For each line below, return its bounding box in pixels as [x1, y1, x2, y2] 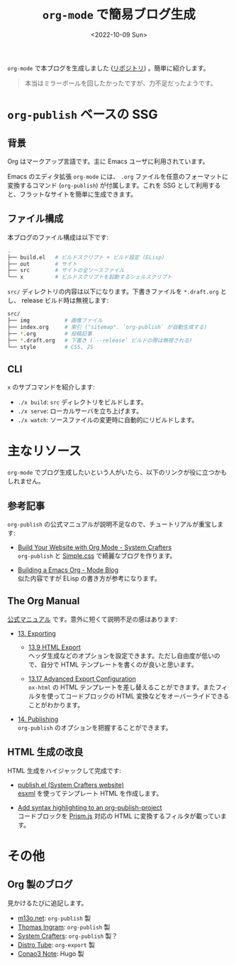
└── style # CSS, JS [7, 343, 94, 350]
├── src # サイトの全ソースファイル [7, 267, 125, 274]
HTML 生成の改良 [7, 746, 84, 758]
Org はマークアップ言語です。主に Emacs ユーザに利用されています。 [7, 157, 209, 166]
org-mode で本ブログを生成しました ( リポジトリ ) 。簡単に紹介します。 [7, 63, 210, 72]
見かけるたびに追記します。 [7, 898, 88, 907]
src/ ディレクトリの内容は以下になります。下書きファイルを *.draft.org [7, 287, 219, 296]
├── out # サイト [7, 260, 78, 267]
